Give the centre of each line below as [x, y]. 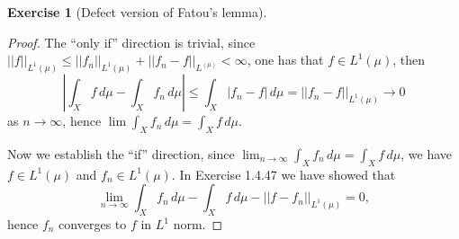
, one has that [285, 60]
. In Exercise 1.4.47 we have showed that [283, 174]
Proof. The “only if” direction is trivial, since [131, 42]
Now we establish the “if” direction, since [121, 153]
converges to [93, 224]
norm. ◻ [198, 224]
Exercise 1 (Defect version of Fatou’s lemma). [137, 12]
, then [409, 60]
